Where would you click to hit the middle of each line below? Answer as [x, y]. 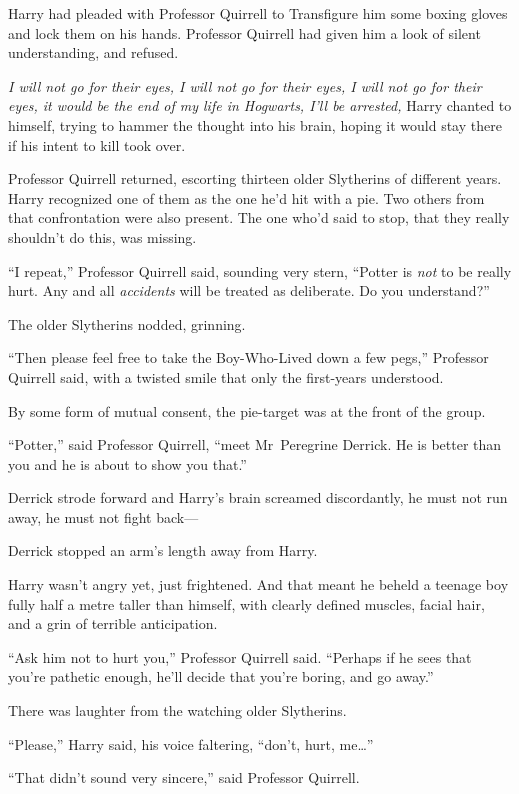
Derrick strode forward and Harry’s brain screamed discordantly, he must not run [258, 497]
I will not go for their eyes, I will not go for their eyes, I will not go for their [245, 85]
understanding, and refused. [93, 52]
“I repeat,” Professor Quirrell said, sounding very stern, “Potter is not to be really [260, 270]
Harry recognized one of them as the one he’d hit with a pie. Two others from [246, 197]
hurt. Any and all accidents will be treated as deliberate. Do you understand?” [249, 290]
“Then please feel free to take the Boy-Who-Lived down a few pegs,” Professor [248, 357]
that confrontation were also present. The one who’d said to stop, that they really [259, 217]
